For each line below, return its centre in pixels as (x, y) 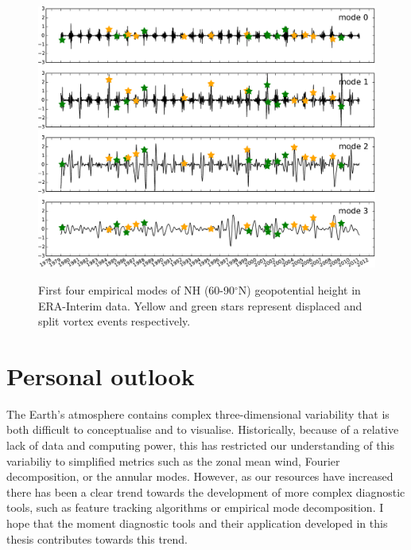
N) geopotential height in (299, 289)
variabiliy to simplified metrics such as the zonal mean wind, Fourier (173, 460)
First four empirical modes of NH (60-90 (137, 289)
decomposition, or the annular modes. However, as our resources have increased (200, 476)
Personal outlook (101, 375)
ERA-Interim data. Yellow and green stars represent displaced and (200, 305)
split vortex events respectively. (114, 321)
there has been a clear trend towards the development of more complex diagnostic (206, 491)
